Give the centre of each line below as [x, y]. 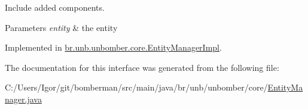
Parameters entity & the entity [61, 27]
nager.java [23, 99]
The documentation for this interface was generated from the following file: [142, 67]
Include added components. [55, 7]
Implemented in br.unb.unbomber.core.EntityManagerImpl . [113, 47]
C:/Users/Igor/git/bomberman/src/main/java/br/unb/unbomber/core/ [136, 87]
